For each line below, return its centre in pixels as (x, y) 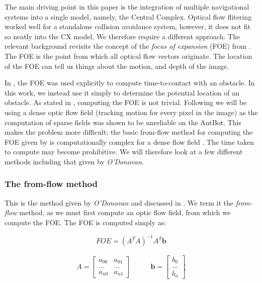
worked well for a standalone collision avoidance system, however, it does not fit (127, 26)
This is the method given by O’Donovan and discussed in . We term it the (119, 202)
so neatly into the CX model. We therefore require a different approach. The (122, 36)
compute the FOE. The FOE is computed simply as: (85, 222)
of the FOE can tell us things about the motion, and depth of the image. (117, 66)
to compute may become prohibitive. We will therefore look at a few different (124, 152)
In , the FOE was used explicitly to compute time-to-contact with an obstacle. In (130, 83)
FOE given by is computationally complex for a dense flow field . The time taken (129, 141)
